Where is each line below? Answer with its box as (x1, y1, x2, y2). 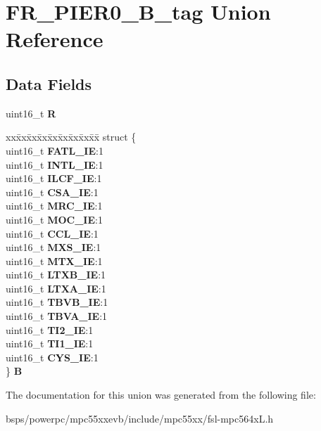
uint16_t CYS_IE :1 (6, 349, 99, 364)
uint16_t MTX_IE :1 (6, 253, 103, 268)
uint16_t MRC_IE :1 (6, 198, 103, 213)
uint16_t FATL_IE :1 (6, 143, 103, 157)
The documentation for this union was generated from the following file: (6, 387, 316, 402)
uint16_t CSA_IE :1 (6, 184, 99, 199)
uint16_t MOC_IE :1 (6, 212, 103, 226)
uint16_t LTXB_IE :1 (6, 267, 106, 282)
